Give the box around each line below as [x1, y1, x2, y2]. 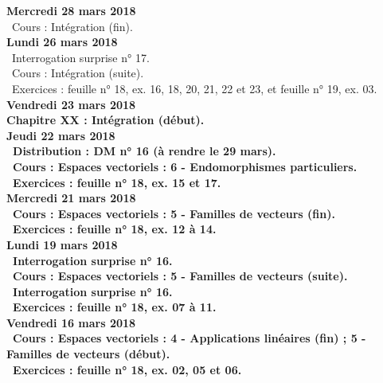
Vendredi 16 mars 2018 [6, 314, 136, 330]
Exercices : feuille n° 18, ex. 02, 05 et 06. [13, 361, 242, 377]
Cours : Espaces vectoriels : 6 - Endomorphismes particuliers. [13, 158, 358, 174]
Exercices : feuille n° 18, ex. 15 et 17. [13, 174, 221, 190]
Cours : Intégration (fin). [11, 18, 133, 34]
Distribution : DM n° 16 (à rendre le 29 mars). [13, 143, 276, 159]
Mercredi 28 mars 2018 [6, 2, 136, 18]
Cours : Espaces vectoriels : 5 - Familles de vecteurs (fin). [13, 205, 335, 221]
